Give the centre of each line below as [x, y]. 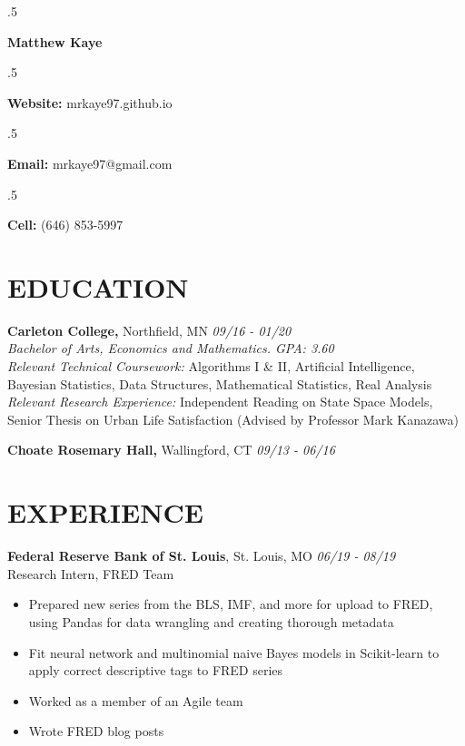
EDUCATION [98, 286]
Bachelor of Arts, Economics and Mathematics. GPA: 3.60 [171, 348]
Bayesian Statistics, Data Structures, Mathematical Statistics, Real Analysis [220, 383]
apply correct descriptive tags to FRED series [156, 670]
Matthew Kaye [55, 41]
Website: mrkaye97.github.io [90, 102]
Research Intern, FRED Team [91, 573]
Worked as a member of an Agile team [136, 700]
